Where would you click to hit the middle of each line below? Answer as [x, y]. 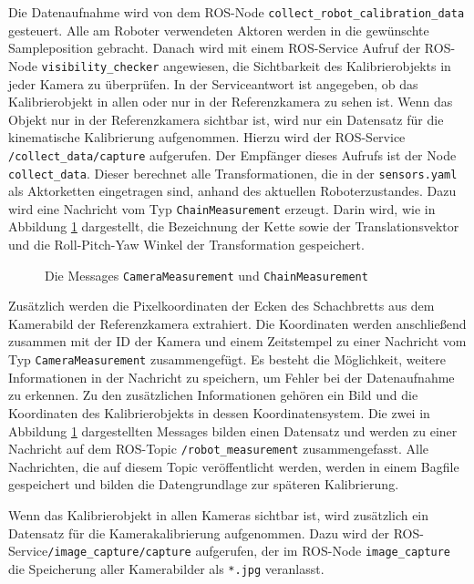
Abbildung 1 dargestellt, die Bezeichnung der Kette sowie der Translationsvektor [234, 226]
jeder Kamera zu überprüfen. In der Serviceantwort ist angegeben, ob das [213, 83]
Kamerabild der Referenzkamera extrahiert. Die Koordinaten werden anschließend [237, 323]
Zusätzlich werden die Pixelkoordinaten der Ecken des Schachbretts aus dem [222, 306]
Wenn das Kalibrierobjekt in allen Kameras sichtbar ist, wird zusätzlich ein [219, 514]
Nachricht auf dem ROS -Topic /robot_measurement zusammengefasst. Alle [219, 449]
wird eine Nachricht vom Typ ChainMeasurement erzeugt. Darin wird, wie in [222, 208]
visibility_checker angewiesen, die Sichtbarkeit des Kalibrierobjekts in [246, 65]
